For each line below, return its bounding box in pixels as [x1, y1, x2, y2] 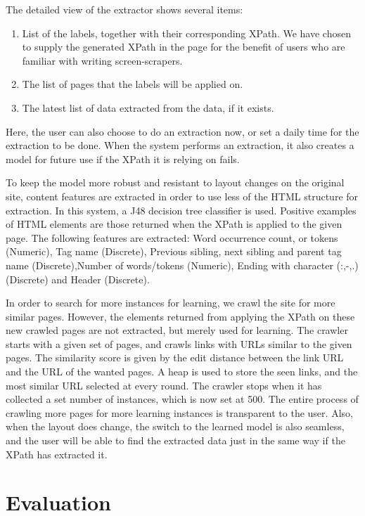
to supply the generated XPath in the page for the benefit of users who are [22, 39, 345, 54]
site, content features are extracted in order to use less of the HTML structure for [6, 188, 359, 203]
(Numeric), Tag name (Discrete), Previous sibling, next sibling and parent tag [6, 244, 342, 259]
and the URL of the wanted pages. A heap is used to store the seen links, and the [6, 364, 358, 379]
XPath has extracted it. [6, 446, 108, 461]
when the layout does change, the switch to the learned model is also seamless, [6, 419, 345, 434]
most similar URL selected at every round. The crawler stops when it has [6, 378, 322, 392]
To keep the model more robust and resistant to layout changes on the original [6, 175, 345, 190]
